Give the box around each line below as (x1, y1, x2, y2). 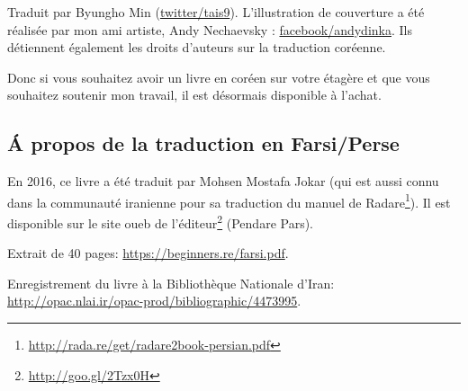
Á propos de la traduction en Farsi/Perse (7, 129, 400, 157)
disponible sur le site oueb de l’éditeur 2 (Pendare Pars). (7, 211, 314, 232)
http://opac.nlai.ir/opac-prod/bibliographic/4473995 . (7, 291, 301, 310)
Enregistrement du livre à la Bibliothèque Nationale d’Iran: (7, 273, 335, 292)
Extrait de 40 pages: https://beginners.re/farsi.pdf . (7, 244, 289, 262)
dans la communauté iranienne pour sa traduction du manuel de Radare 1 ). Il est (7, 190, 451, 211)
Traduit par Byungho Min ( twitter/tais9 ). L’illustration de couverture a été (7, 3, 425, 21)
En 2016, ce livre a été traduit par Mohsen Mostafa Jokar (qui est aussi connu (7, 172, 439, 191)
